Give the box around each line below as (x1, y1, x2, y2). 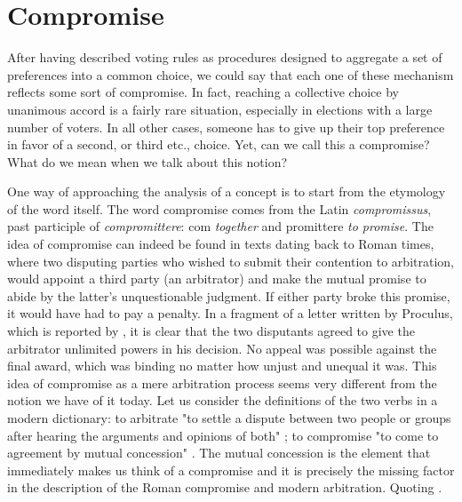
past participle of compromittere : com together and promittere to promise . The (7, 217, 434, 235)
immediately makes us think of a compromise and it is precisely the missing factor (7, 460, 455, 479)
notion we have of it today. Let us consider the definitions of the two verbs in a (7, 391, 438, 410)
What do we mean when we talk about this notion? (7, 152, 288, 171)
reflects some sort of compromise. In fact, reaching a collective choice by (7, 83, 399, 101)
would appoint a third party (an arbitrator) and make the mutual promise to (7, 269, 426, 288)
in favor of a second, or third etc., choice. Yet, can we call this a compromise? (7, 135, 430, 154)
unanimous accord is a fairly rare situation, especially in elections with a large (7, 100, 433, 118)
